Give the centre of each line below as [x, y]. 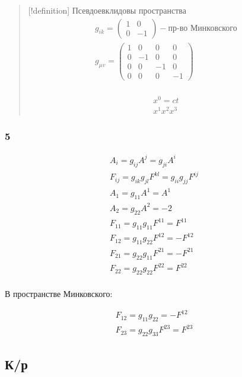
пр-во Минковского [203, 28]
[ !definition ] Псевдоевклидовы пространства [107, 10]
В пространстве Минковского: [59, 293]
